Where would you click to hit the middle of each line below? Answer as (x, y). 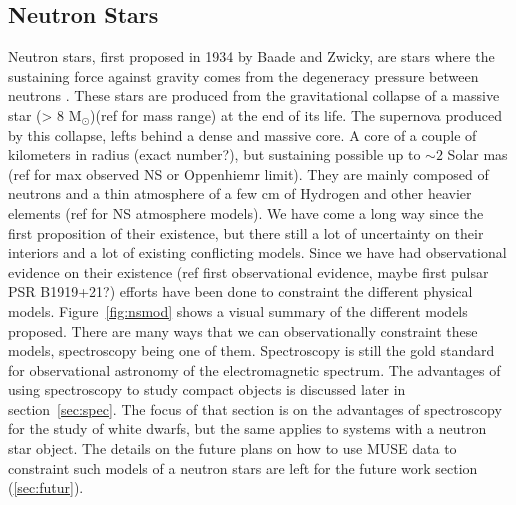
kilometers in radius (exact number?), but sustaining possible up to (214, 154)
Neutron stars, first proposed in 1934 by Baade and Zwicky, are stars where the (251, 56)
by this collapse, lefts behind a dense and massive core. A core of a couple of (242, 134)
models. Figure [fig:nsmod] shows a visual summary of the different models (238, 310)
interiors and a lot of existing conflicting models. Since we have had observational (257, 252)
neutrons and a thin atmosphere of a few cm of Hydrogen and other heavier (240, 193)
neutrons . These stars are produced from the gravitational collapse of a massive (254, 95)
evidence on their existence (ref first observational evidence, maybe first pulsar (248, 271)
